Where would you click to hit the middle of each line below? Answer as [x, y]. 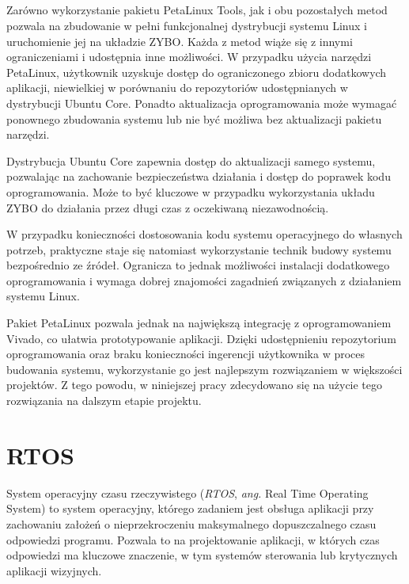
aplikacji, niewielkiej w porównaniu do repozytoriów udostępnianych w [177, 88]
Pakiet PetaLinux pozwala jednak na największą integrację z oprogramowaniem [199, 323]
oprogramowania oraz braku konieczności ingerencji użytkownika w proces [186, 354]
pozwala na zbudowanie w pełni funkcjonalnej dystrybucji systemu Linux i [187, 25]
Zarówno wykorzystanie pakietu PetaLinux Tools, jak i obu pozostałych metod [197, 10]
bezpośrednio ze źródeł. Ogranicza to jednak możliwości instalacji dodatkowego [198, 265]
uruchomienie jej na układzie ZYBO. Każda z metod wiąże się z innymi [180, 41]
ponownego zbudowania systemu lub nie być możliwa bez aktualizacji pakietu [194, 118]
